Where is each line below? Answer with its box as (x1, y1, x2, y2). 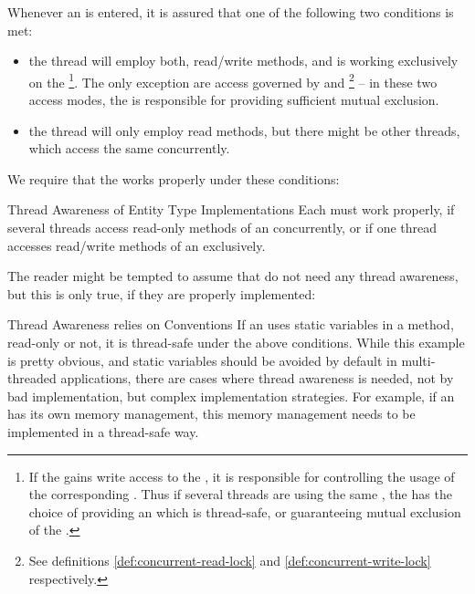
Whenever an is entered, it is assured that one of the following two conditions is (7, 3, 454, 21)
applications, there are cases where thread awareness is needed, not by (60, 369, 454, 388)
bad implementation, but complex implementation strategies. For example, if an (7, 386, 455, 405)
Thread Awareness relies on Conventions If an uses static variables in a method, (7, 315, 454, 334)
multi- (401, 350, 436, 370)
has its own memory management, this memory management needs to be (7, 404, 416, 423)
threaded (7, 369, 57, 388)
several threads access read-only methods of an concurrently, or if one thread (7, 218, 438, 236)
